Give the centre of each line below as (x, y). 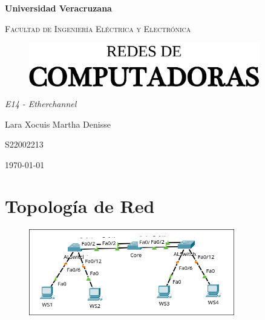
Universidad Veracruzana (58, 8)
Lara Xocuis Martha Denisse (58, 124)
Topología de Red (80, 206)
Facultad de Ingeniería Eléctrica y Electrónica (98, 28)
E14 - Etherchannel (41, 103)
